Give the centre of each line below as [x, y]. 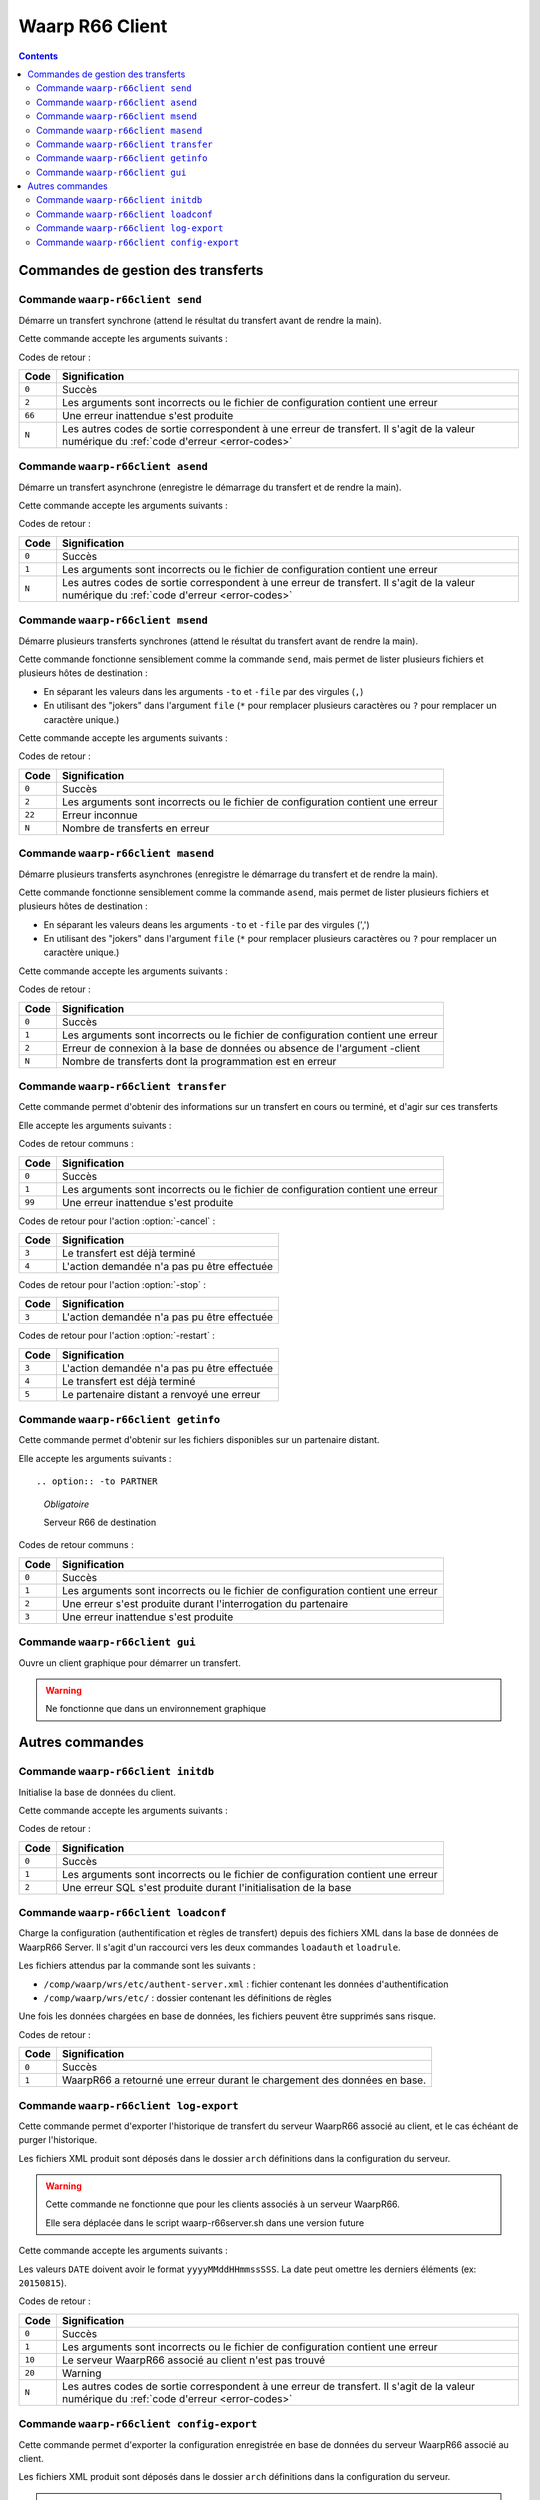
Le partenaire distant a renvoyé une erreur [161, 1394]
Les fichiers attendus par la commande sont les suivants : [137, 1966]
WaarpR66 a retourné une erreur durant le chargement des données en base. [244, 2080]
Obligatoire [66, 1504]
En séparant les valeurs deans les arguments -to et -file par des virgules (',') [206, 924]
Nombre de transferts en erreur [135, 828]
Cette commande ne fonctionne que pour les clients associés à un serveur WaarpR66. [222, 2204]
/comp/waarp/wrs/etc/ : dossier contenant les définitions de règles [187, 1997]
